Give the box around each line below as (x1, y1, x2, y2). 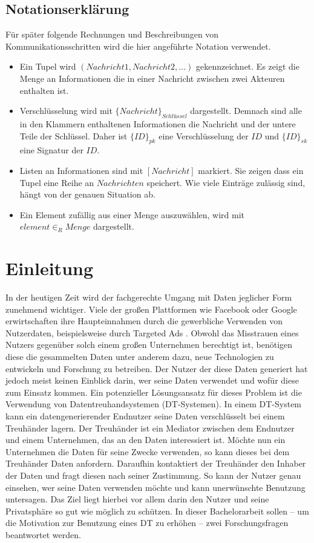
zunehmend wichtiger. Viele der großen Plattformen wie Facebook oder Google (5, 302, 297, 315)
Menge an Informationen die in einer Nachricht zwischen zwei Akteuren (19, 72, 285, 84)
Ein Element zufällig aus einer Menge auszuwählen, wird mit (19, 208, 245, 221)
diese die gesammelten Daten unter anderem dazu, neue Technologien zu (5, 350, 274, 363)
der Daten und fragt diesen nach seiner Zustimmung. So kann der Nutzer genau (5, 468, 301, 481)
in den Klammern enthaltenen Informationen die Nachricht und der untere (19, 117, 296, 130)
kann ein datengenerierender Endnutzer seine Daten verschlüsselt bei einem (5, 409, 285, 422)
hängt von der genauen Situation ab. (19, 188, 155, 201)
